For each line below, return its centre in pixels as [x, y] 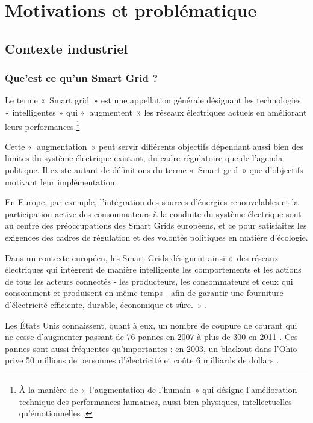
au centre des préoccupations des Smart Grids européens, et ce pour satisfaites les [156, 225]
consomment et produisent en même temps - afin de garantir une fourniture [144, 293]
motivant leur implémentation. [61, 181]
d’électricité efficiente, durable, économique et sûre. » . [106, 304]
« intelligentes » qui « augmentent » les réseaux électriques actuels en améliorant [156, 112]
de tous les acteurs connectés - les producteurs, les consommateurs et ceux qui [149, 281]
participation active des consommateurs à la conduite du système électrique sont [153, 213]
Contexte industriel [67, 48]
